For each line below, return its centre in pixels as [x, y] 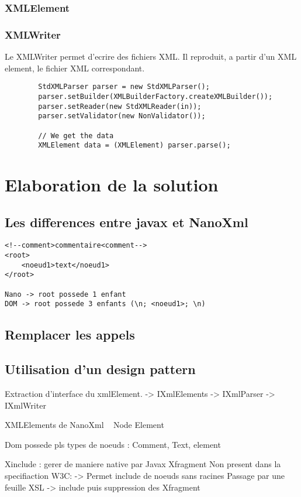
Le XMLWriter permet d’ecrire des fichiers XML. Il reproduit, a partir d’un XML [151, 56]
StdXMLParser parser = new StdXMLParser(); [124, 87]
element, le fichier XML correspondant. [75, 68]
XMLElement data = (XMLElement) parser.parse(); [134, 145]
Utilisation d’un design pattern [100, 369]
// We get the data [76, 136]
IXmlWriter [25, 405]
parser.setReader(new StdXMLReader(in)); [120, 106]
